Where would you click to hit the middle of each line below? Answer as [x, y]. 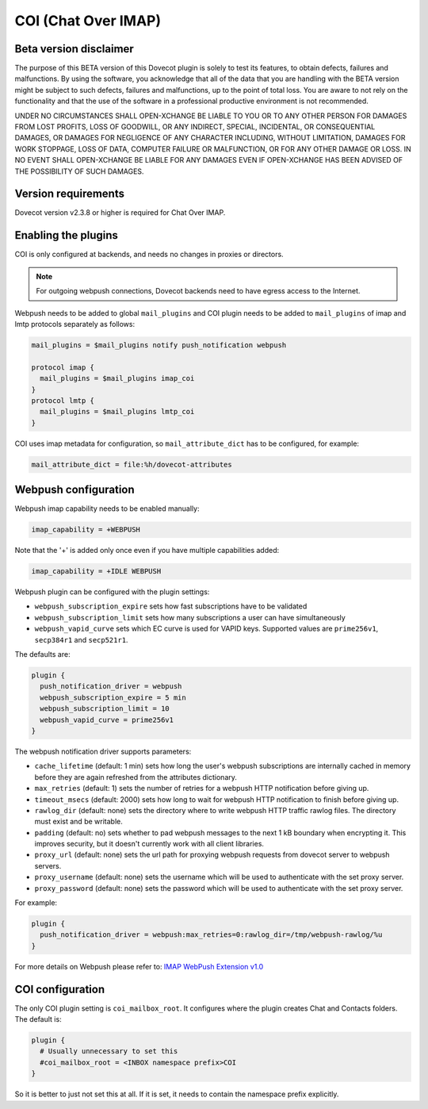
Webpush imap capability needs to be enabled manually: [107, 508]
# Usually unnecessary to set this [109, 1051]
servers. [48, 865]
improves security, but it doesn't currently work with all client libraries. [149, 844]
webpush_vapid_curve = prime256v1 [107, 720]
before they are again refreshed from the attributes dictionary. [136, 777]
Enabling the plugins [67, 235]
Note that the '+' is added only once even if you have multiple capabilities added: [147, 551]
